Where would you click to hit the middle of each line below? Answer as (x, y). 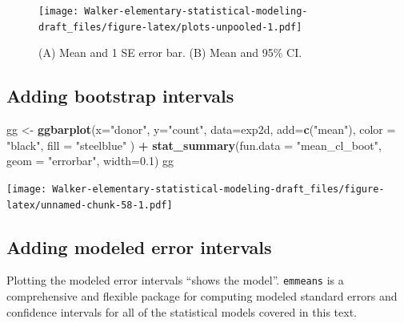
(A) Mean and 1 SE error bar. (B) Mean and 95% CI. (170, 52)
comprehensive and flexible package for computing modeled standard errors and (202, 296)
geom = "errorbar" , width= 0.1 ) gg (90, 161)
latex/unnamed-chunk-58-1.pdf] (90, 205)
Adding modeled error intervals (139, 246)
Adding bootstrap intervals (120, 96)
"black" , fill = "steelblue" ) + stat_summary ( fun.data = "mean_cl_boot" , (194, 145)
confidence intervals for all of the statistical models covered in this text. (182, 311)
